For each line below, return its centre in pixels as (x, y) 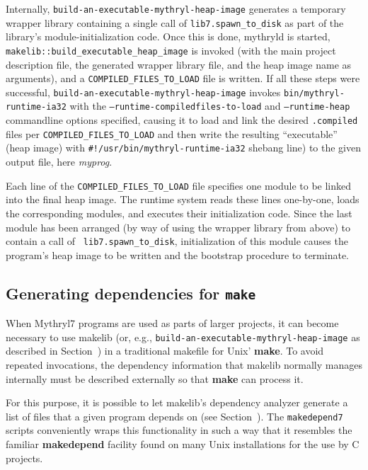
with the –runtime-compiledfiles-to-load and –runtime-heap (210, 106)
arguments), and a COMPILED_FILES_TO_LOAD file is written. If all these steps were (183, 78)
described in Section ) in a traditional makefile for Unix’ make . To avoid (165, 351)
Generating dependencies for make (131, 293)
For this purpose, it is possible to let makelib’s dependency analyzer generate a (177, 402)
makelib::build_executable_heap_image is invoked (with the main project (171, 50)
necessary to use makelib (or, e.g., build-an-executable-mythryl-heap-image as (183, 337)
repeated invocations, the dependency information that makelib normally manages (184, 365)
